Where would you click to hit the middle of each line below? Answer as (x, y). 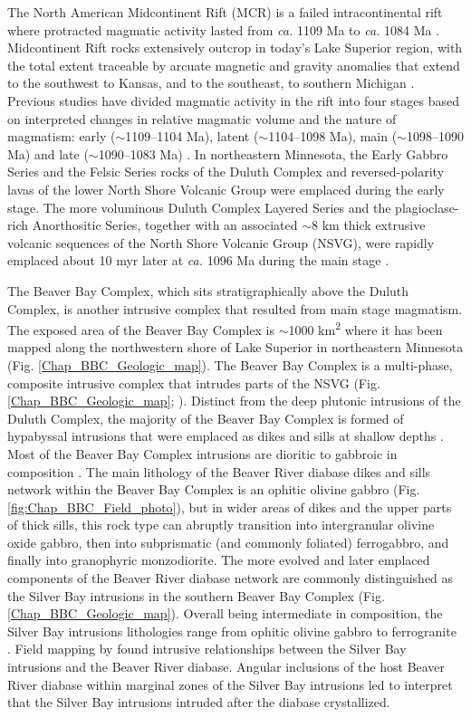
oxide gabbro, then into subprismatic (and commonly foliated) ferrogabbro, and (228, 542)
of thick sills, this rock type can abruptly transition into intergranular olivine (221, 525)
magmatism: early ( (62, 136)
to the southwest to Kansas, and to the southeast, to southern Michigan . (211, 83)
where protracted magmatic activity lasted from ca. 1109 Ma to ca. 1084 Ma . (224, 29)
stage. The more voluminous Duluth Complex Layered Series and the (199, 207)
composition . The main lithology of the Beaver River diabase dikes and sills (219, 471)
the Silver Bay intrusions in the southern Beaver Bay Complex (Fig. (196, 595)
